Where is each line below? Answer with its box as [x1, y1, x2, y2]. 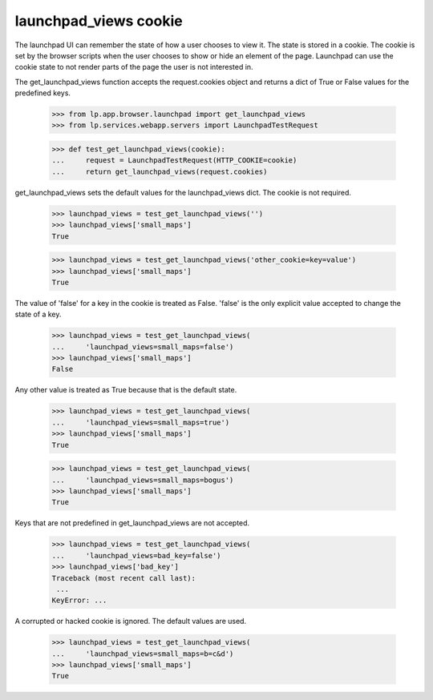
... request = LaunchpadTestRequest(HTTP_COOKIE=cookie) [51, 156, 297, 165]
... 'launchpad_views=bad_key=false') [51, 551, 221, 560]
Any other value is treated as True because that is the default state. [14, 385, 237, 395]
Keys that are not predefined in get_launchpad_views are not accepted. [14, 518, 250, 528]
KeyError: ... [51, 596, 107, 605]
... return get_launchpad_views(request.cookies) [51, 167, 268, 176]
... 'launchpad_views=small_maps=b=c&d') [51, 649, 234, 658]
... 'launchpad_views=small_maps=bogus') [51, 475, 234, 485]
